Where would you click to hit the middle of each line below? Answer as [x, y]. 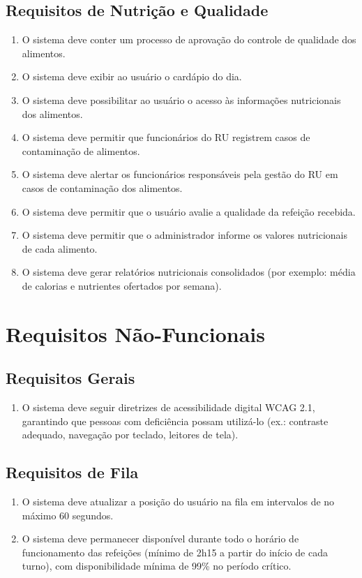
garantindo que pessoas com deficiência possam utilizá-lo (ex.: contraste [175, 421]
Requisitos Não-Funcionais [136, 333]
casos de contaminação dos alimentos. [102, 187]
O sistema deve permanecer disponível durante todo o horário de [160, 539]
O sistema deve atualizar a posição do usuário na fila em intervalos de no [178, 502]
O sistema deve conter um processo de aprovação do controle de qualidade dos [189, 39]
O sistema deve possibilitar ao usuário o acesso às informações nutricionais [181, 99]
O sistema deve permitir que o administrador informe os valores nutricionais [185, 235]
